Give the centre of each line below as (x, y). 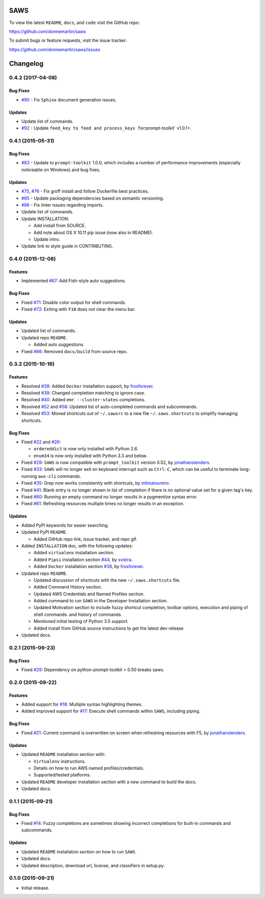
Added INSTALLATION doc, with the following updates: (77, 546)
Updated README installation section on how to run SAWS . (79, 851)
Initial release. (35, 888)
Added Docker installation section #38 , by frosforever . (89, 566)
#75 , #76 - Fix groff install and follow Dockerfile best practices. (85, 191)
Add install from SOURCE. (60, 226)
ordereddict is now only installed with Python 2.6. (86, 449)
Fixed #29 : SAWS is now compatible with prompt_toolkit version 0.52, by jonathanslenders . (116, 462)
